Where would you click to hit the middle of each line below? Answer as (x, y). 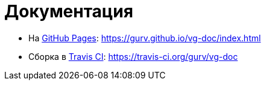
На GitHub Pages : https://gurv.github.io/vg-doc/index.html (145, 38)
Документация (69, 11)
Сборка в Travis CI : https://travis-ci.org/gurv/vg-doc (133, 56)
